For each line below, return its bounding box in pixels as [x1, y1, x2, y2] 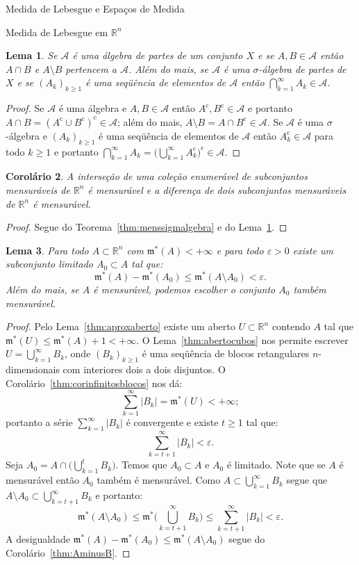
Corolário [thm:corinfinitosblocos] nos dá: [6, 375, 183, 390]
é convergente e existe [126, 415, 219, 429]
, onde [65, 346, 91, 361]
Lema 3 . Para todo [6, 243, 89, 257]
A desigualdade [6, 531, 71, 546]
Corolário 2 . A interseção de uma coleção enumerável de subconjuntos [6, 169, 308, 183]
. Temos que [115, 457, 167, 472]
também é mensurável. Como [97, 473, 221, 487]
